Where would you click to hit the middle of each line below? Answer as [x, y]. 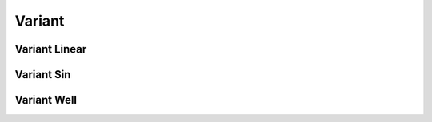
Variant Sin [43, 75]
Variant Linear [51, 49]
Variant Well [46, 100]
